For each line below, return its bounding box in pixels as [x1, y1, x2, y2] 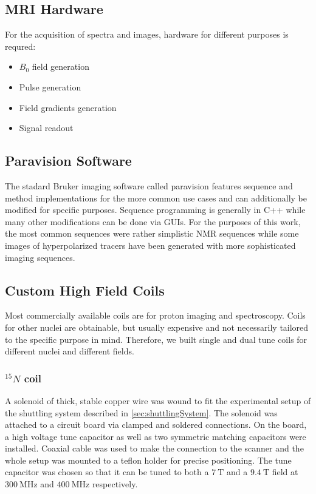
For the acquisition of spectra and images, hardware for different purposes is [5, 28, 289, 41]
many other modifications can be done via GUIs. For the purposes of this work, [5, 215, 301, 228]
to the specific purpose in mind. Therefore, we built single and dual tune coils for [5, 333, 307, 345]
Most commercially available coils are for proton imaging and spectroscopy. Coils [5, 309, 306, 322]
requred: [5, 39, 36, 52]
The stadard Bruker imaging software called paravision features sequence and [5, 179, 293, 192]
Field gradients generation [19, 101, 117, 113]
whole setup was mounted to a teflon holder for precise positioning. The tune [5, 453, 292, 466]
